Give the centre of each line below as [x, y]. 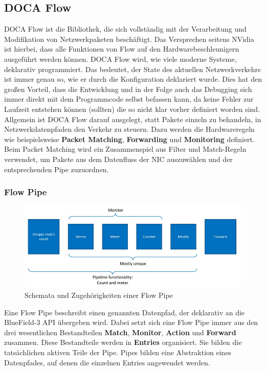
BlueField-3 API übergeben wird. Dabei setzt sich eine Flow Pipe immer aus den [131, 322]
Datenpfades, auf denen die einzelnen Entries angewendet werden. [107, 362]
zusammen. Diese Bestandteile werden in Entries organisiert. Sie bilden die [123, 342]
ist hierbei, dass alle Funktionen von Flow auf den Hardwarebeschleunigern [122, 49]
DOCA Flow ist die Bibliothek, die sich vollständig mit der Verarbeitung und [125, 29]
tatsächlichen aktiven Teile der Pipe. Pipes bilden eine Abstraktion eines [118, 352]
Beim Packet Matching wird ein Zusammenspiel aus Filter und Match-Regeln [125, 149]
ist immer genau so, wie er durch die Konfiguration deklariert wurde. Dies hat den [133, 79]
